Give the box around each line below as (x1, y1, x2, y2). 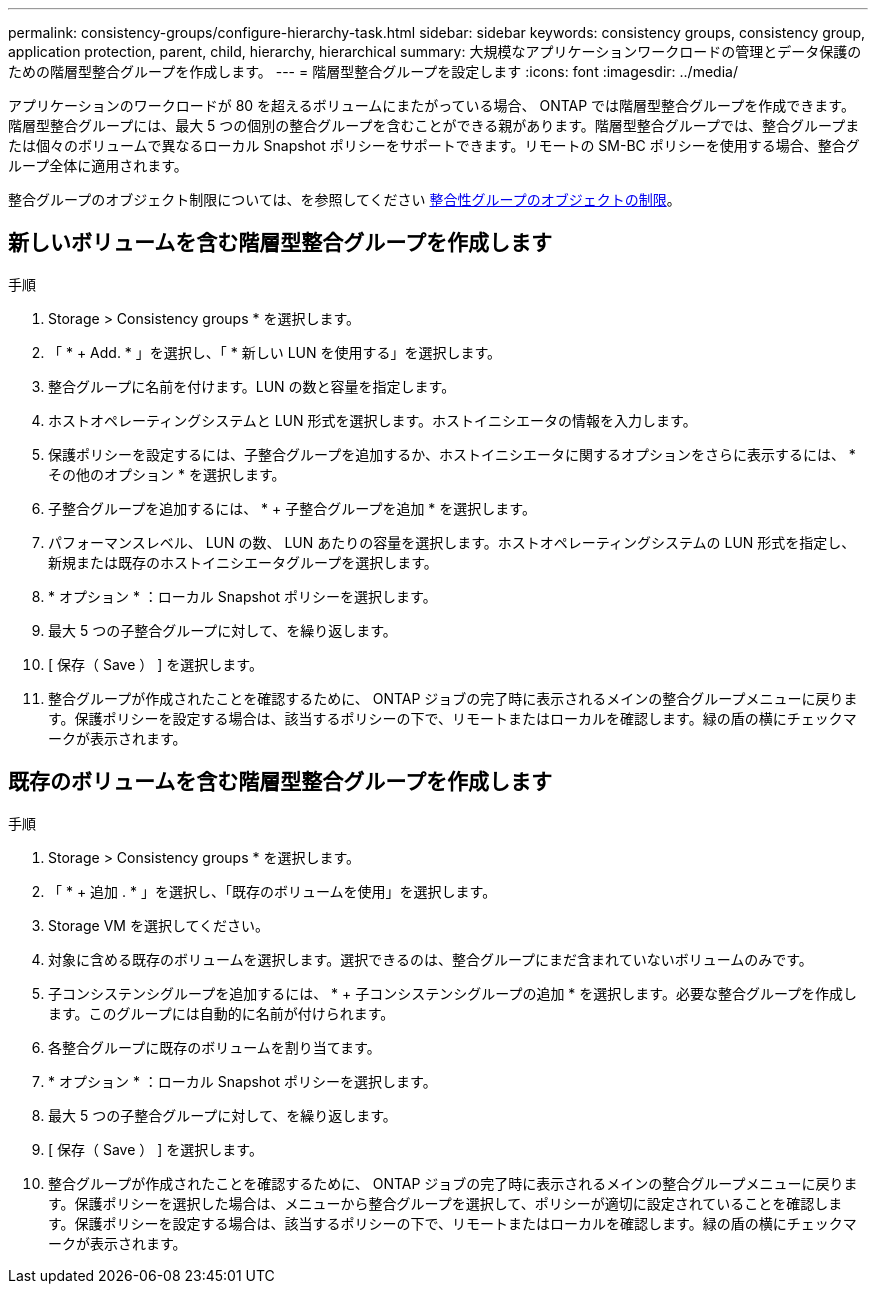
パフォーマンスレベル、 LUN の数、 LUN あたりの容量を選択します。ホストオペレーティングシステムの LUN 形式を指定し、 (48, 533, 856, 551)
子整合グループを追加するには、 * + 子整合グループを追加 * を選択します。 (48, 499, 536, 517)
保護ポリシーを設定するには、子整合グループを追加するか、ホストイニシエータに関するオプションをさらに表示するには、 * (48, 445, 856, 463)
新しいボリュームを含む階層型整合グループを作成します (8, 230, 553, 256)
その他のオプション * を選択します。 (48, 465, 286, 483)
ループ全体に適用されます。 (8, 157, 188, 174)
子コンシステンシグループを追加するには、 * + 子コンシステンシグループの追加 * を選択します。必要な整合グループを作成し (48, 984, 858, 1002)
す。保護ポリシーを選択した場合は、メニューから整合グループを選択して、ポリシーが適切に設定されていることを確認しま (48, 1194, 843, 1212)
